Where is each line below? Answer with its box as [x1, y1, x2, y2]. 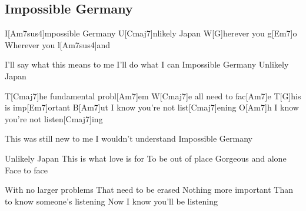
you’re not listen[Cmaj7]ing [5, 112, 103, 125]
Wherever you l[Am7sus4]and [5, 38, 111, 51]
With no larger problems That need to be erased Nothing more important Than [5, 183, 294, 196]
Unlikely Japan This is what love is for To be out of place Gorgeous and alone [5, 152, 287, 164]
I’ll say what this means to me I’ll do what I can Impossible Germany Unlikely [5, 58, 289, 71]
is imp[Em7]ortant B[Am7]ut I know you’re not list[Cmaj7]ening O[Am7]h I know [5, 101, 299, 113]
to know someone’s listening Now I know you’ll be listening [5, 195, 218, 207]
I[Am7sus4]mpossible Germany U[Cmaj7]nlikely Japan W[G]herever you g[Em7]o [5, 27, 297, 39]
